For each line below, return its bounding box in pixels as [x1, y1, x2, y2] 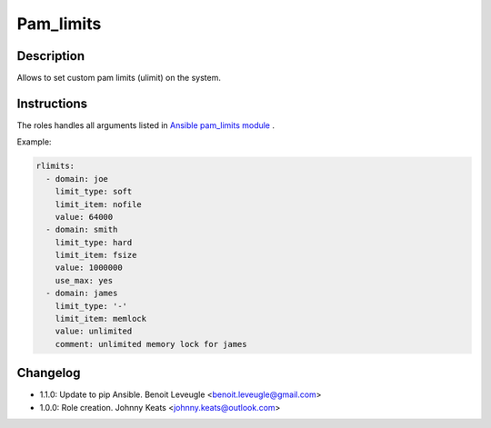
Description [16, 48, 85, 64]
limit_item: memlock [55, 314, 147, 324]
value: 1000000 [55, 263, 123, 273]
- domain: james [45, 288, 118, 299]
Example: [16, 136, 52, 147]
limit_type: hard [55, 237, 133, 247]
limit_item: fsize [55, 250, 137, 261]
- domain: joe [45, 174, 109, 184]
